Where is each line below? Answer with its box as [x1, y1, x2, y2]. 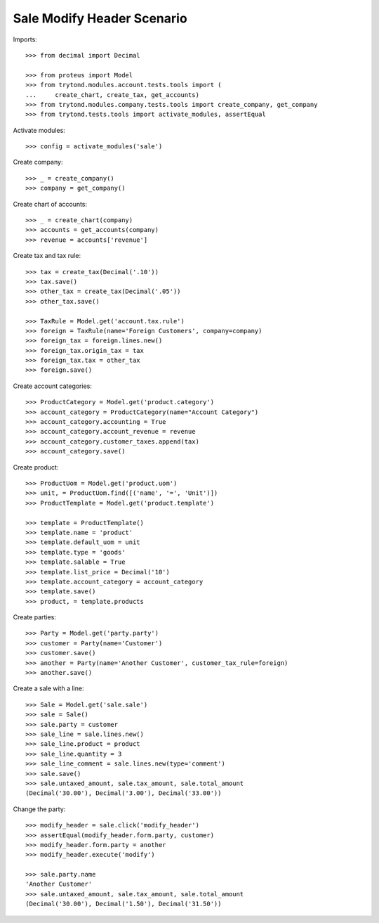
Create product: [13, 463, 59, 471]
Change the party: [13, 805, 66, 813]
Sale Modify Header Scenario [13, 11, 187, 26]
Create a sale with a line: [13, 684, 84, 692]
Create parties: [13, 613, 56, 621]
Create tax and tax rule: [13, 252, 81, 260]
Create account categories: [13, 382, 93, 390]
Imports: [13, 35, 38, 44]
